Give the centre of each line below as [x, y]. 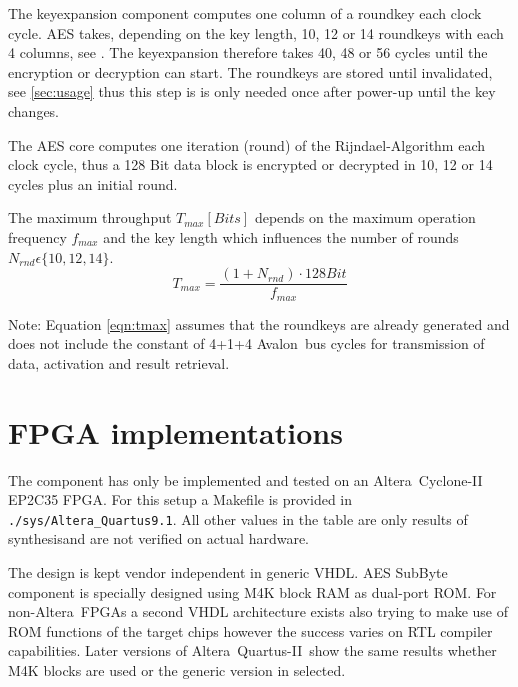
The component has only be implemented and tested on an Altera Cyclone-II [245, 479]
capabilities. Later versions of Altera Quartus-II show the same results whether [252, 650]
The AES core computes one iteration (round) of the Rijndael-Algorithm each [247, 144]
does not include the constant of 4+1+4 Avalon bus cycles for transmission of [246, 343]
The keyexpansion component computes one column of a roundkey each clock [245, 13]
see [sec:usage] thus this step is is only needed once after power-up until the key [252, 91]
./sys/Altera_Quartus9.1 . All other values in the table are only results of [238, 518]
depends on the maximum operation [365, 217]
